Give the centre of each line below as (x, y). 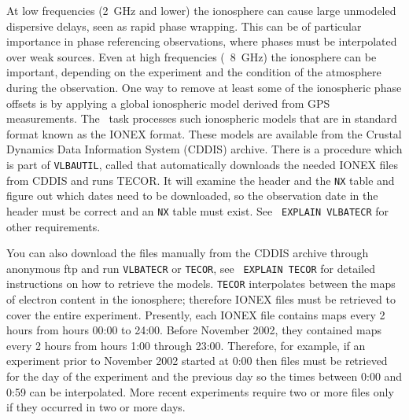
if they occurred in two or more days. (96, 407)
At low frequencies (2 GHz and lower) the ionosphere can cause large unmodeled (201, 10)
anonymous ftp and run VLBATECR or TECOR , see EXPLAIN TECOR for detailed (191, 268)
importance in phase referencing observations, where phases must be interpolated (202, 41)
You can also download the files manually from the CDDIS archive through (188, 253)
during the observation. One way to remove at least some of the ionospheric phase (204, 87)
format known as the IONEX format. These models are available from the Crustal (204, 133)
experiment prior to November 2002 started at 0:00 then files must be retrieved (197, 361)
